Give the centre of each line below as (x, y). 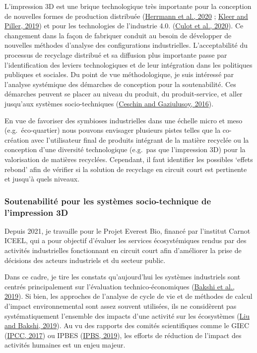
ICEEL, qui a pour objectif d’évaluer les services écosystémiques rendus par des (126, 240)
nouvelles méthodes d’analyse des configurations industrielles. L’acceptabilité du (126, 45)
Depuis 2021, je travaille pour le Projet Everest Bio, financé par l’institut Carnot (128, 230)
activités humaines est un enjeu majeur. (65, 345)
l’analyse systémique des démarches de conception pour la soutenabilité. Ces (120, 84)
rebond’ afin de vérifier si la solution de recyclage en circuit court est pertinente (126, 169)
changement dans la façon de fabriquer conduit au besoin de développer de (118, 35)
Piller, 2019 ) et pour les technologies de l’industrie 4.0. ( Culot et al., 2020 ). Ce (124, 26)
